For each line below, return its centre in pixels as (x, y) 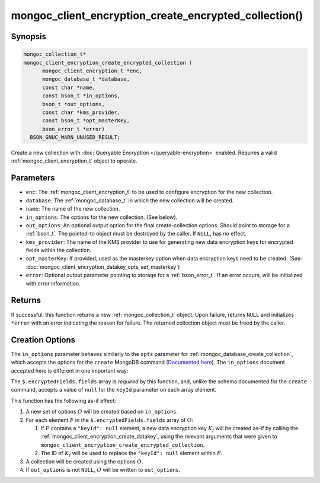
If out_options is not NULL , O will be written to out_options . (103, 469)
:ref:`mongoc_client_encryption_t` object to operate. (74, 161)
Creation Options (43, 340)
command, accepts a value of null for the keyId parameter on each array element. (113, 390)
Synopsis (29, 36)
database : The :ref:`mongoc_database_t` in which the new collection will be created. (130, 200)
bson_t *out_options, (73, 104)
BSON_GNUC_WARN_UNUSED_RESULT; (75, 137)
